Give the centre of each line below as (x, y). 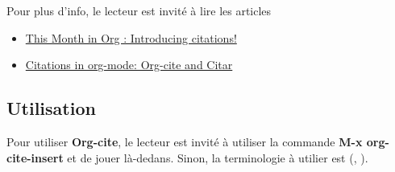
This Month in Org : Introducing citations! (131, 37)
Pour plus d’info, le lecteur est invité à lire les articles (139, 10)
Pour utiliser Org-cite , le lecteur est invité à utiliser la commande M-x (185, 141)
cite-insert (35, 157)
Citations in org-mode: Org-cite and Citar (129, 65)
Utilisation (51, 108)
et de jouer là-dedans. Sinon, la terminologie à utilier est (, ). (218, 157)
